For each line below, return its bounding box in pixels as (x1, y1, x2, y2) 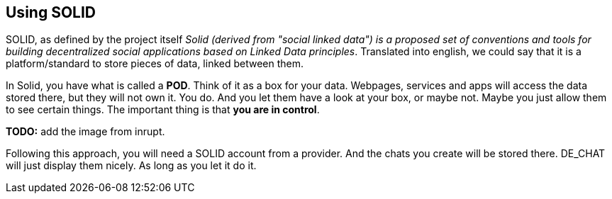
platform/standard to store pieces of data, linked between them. (6, 57, 304, 70)
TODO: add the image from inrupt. (6, 125, 165, 138)
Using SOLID (6, 4, 96, 21)
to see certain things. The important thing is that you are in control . (6, 103, 320, 116)
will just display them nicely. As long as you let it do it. (6, 159, 257, 172)
